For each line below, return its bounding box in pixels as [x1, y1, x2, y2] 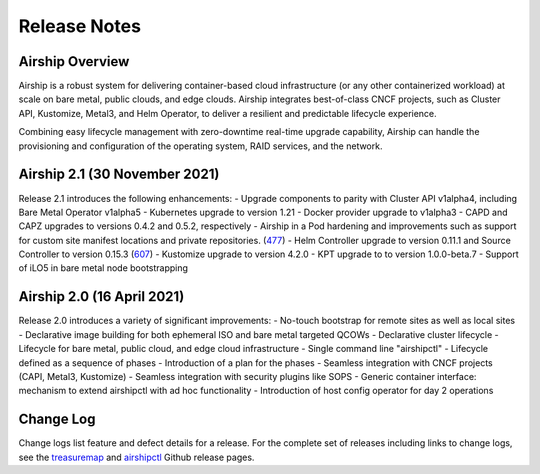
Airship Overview [18, 53, 130, 70]
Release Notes [18, 15, 142, 37]
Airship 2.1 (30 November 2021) [18, 166, 220, 183]
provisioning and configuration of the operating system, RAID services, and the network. [18, 140, 383, 152]
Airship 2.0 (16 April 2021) [18, 288, 185, 305]
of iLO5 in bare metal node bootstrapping [18, 262, 189, 274]
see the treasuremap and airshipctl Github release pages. [18, 451, 255, 463]
